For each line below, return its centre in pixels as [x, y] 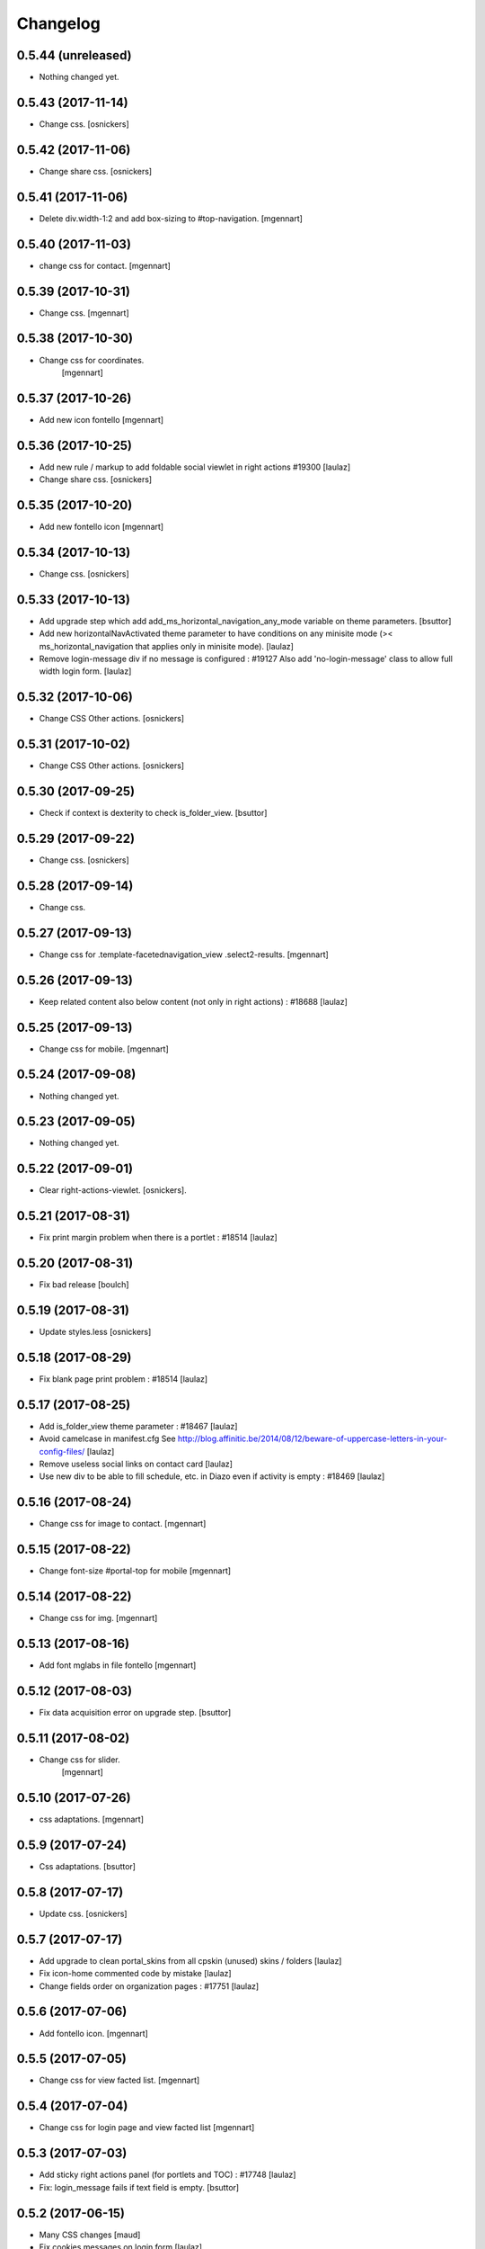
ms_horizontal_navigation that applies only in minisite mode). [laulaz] [166, 646]
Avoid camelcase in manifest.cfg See [107, 1438]
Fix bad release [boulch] [84, 1285]
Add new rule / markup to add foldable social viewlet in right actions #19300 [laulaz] [195, 467]
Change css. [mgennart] [84, 313]
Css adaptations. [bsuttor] [88, 1867]
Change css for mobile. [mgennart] [104, 1049]
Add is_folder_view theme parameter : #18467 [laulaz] [138, 1426]
